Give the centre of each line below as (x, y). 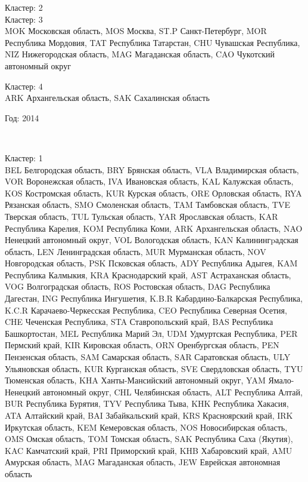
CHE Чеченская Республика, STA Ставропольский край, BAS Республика (139, 322)
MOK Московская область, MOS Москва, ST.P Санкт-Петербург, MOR (136, 31)
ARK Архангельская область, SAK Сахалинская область (107, 98)
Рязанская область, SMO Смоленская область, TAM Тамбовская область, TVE (147, 205)
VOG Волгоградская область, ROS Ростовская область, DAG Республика (138, 286)
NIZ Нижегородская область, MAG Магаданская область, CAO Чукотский (140, 54)
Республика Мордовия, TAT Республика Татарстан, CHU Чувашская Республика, (153, 42)
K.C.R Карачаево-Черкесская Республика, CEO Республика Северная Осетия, (146, 310)
